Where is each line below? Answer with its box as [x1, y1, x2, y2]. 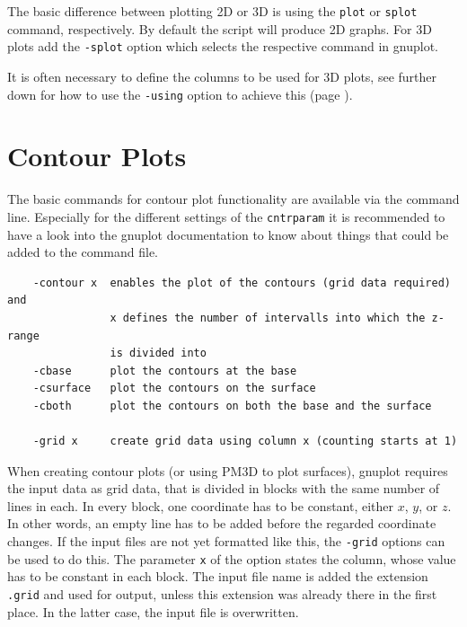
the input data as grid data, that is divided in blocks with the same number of [7, 479, 440, 498]
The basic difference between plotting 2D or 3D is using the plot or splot [7, 2, 418, 20]
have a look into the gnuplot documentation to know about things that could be [7, 225, 449, 243]
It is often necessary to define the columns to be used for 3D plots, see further [7, 66, 437, 85]
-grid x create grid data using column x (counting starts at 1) [32, 435, 458, 448]
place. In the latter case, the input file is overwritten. [7, 602, 299, 621]
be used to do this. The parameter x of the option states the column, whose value [7, 549, 456, 568]
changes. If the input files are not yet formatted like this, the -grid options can [7, 532, 445, 551]
